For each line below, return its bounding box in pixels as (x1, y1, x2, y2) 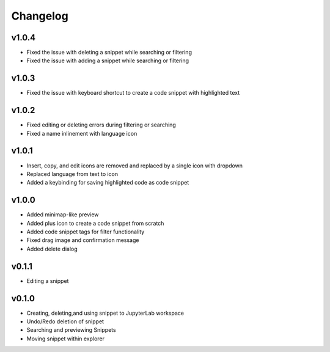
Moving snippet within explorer (26, 335, 105, 342)
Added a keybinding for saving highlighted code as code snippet (26, 179, 189, 186)
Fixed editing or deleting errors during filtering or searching (26, 121, 177, 128)
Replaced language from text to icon (26, 170, 119, 177)
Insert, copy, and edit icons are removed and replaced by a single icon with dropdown (26, 162, 243, 169)
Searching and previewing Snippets (26, 326, 116, 334)
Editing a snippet (26, 277, 69, 284)
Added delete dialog (26, 245, 78, 252)
